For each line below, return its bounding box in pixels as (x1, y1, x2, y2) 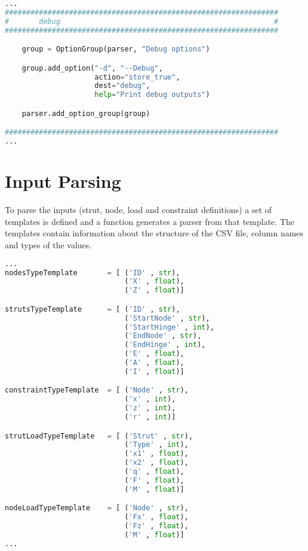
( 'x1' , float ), (124, 449, 189, 458)
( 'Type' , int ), (124, 440, 189, 449)
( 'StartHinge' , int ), (124, 322, 214, 331)
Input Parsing (5, 169, 121, 193)
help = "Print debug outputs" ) (94, 90, 210, 99)
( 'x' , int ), (124, 395, 176, 404)
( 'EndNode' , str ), (124, 331, 202, 340)
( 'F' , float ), (124, 476, 184, 485)
